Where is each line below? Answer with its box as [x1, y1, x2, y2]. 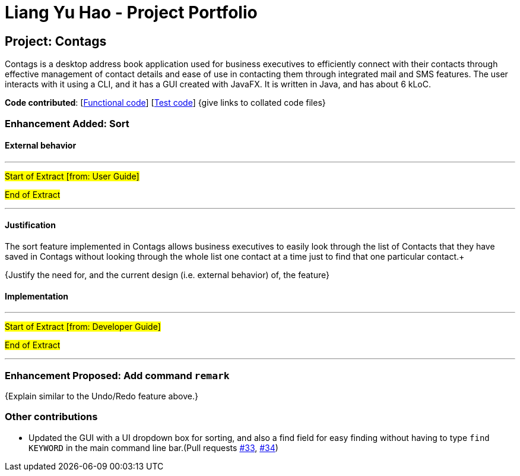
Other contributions [5, 411, 98, 423]
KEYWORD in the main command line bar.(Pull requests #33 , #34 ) [28, 442, 278, 453]
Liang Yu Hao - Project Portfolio [5, 2, 258, 23]
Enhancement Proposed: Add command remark [5, 369, 230, 382]
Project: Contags [5, 33, 107, 49]
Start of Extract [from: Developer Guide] [5, 321, 161, 332]
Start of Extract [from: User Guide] [5, 171, 139, 181]
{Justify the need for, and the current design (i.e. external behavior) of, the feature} [5, 269, 329, 280]
